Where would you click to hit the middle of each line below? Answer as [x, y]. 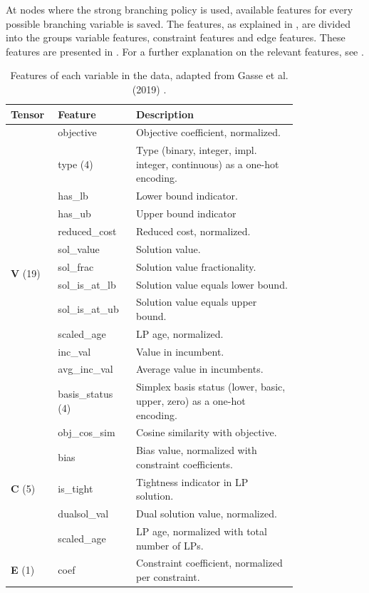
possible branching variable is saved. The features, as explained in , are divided [178, 23]
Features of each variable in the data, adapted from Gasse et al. [149, 75]
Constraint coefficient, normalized [209, 563]
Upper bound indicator [186, 213]
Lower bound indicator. [187, 196]
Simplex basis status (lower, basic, [211, 387]
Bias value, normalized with [196, 450]
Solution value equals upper [196, 302]
